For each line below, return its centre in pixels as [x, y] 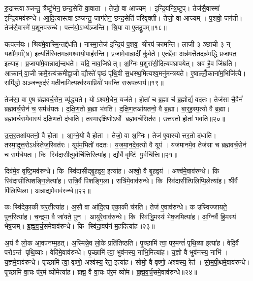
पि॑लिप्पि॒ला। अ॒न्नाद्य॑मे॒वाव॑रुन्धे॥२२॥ [47, 190]
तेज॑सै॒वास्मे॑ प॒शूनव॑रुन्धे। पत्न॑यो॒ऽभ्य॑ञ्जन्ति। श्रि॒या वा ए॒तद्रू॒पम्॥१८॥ [86, 27]
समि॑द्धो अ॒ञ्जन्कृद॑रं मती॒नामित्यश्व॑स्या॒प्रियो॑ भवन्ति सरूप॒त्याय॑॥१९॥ [84, 83]
